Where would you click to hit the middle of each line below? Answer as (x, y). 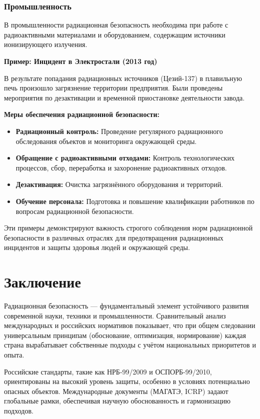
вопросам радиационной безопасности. (75, 211)
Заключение (42, 282)
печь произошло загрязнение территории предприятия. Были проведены (113, 88)
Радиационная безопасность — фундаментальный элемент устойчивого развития (126, 306)
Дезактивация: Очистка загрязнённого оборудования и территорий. (119, 184)
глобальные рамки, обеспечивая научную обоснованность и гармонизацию (117, 401)
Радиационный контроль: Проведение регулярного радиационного (119, 131)
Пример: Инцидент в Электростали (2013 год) (81, 61)
